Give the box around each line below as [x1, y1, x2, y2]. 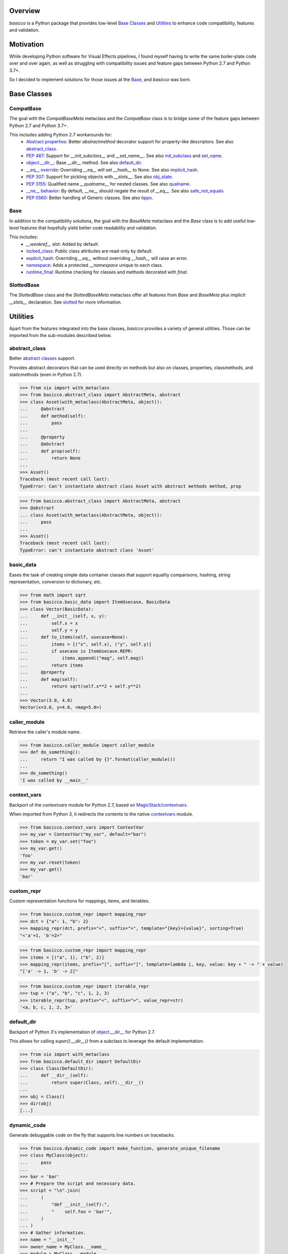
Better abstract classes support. [9, 355, 75, 361]
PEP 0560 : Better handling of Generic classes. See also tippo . [26, 195, 153, 201]
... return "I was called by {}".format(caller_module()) [19, 756, 175, 762]
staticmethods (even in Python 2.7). [9, 372, 82, 378]
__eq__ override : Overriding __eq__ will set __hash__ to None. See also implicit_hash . [26, 167, 198, 173]
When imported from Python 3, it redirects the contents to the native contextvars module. [9, 811, 193, 817]
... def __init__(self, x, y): [19, 613, 107, 619]
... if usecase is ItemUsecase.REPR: [19, 649, 133, 654]
